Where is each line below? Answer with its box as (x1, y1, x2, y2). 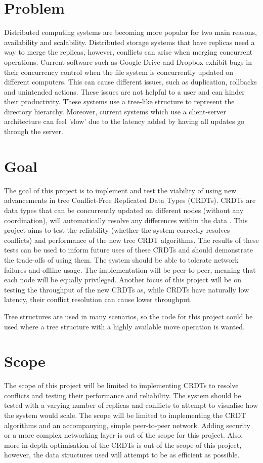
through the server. (4, 126, 63, 137)
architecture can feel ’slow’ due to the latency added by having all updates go (4, 116, 245, 127)
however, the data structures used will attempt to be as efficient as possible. (4, 449, 240, 460)
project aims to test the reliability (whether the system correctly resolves (4, 225, 230, 235)
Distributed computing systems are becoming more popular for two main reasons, (4, 27, 257, 37)
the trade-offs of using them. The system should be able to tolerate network (4, 254, 239, 265)
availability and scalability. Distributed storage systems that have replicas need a (4, 36, 255, 47)
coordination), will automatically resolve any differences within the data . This (4, 215, 248, 225)
